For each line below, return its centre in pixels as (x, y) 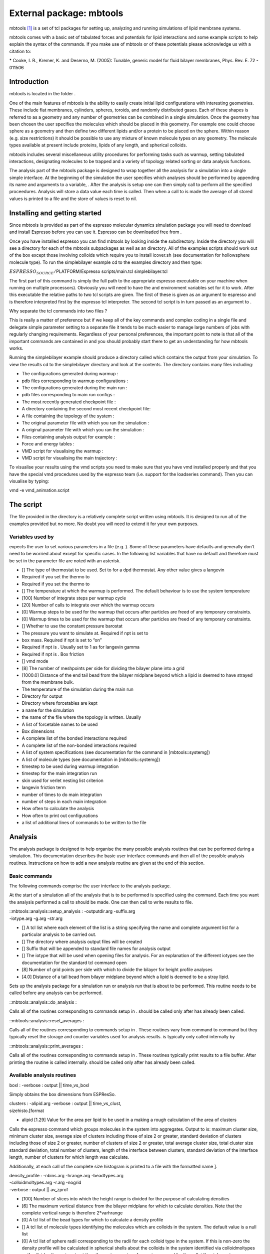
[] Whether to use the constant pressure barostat (72, 626)
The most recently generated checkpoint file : (69, 402)
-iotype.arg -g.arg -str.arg (36, 918)
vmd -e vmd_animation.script (39, 490)
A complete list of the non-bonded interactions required (79, 745)
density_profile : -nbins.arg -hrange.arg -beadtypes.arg (66, 1175)
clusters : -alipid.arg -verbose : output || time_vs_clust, (65, 1104)
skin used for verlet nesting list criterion (62, 780)
